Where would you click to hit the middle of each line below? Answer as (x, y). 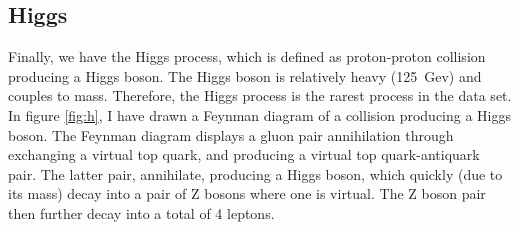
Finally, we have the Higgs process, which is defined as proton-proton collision (247, 56)
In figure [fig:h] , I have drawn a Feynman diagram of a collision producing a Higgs (259, 114)
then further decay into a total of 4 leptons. (141, 212)
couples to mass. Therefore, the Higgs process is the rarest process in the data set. (260, 95)
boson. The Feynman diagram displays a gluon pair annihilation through (231, 134)
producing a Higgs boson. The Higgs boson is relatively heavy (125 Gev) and (245, 75)
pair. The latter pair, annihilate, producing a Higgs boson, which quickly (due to (255, 173)
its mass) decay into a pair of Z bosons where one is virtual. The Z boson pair (247, 193)
